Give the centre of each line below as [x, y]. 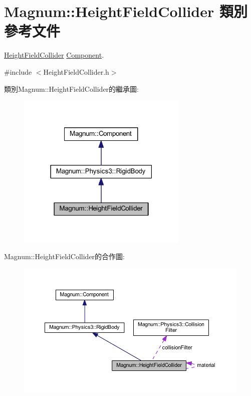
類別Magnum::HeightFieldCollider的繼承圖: [71, 88]
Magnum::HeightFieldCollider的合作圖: [64, 256]
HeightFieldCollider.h [76, 71]
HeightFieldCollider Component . [54, 55]
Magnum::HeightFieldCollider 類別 [126, 11]
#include [18, 71]
